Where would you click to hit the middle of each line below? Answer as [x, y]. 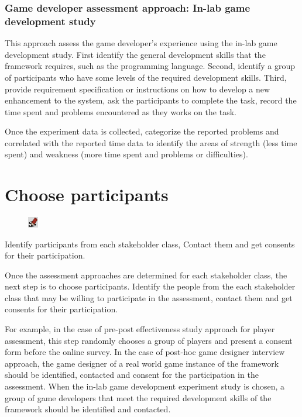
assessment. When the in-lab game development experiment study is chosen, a [145, 386]
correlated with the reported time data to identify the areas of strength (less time [151, 142]
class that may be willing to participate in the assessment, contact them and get [149, 297]
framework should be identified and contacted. [88, 409]
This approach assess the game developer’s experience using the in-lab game [141, 43]
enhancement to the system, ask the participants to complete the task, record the [151, 100]
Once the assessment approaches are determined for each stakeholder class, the [146, 275]
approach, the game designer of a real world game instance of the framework [142, 363]
